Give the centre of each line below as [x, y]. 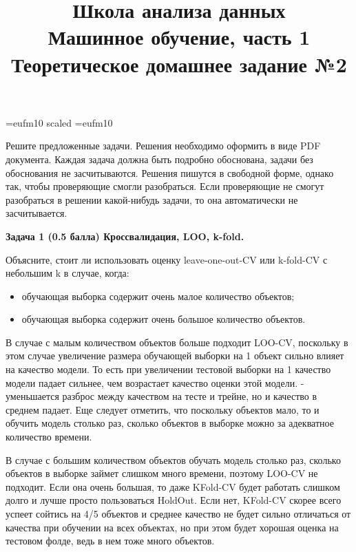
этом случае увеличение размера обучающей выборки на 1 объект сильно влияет [175, 355]
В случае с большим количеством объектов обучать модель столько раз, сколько [173, 459]
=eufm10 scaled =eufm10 [59, 122]
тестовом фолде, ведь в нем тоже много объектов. [110, 541]
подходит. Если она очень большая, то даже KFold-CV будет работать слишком [173, 486]
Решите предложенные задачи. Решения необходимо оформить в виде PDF [163, 146]
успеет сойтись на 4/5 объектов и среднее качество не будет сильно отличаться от [178, 513]
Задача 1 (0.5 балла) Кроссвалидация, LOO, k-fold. [125, 236]
